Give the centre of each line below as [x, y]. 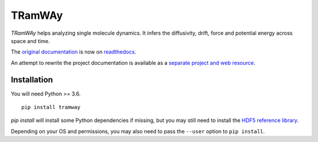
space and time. [30, 41]
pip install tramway [51, 107]
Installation [32, 80]
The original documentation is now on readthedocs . [74, 52]
